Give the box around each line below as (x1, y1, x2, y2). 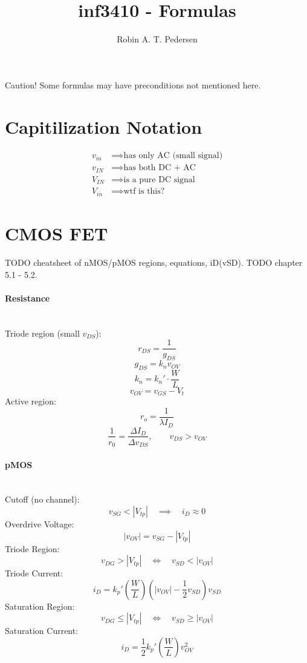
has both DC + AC (123, 163, 196, 173)
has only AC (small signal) (123, 151, 223, 160)
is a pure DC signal (123, 175, 195, 184)
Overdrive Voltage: (5, 518, 74, 530)
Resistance (5, 291, 50, 304)
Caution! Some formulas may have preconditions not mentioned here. (5, 78, 261, 91)
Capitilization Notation (5, 114, 202, 139)
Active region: (5, 395, 56, 407)
